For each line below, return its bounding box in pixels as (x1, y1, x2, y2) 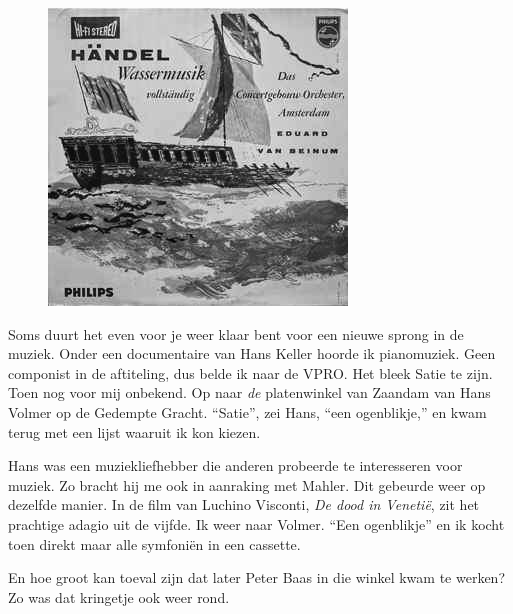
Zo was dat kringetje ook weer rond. (8, 586, 230, 607)
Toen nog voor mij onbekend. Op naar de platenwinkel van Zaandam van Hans (8, 382, 491, 403)
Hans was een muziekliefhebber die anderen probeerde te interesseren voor (8, 455, 463, 476)
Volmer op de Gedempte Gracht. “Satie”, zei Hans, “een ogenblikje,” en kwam (8, 401, 487, 422)
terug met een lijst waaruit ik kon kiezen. (8, 421, 261, 442)
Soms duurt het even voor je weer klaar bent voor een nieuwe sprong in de (8, 323, 464, 344)
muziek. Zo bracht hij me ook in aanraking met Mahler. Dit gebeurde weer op (8, 474, 486, 495)
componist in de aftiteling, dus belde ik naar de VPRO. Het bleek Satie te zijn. (8, 362, 493, 383)
